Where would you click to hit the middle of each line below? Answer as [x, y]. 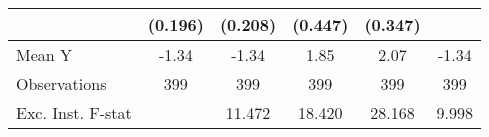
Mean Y [44, 54]
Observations [61, 83]
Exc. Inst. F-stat [74, 112]
